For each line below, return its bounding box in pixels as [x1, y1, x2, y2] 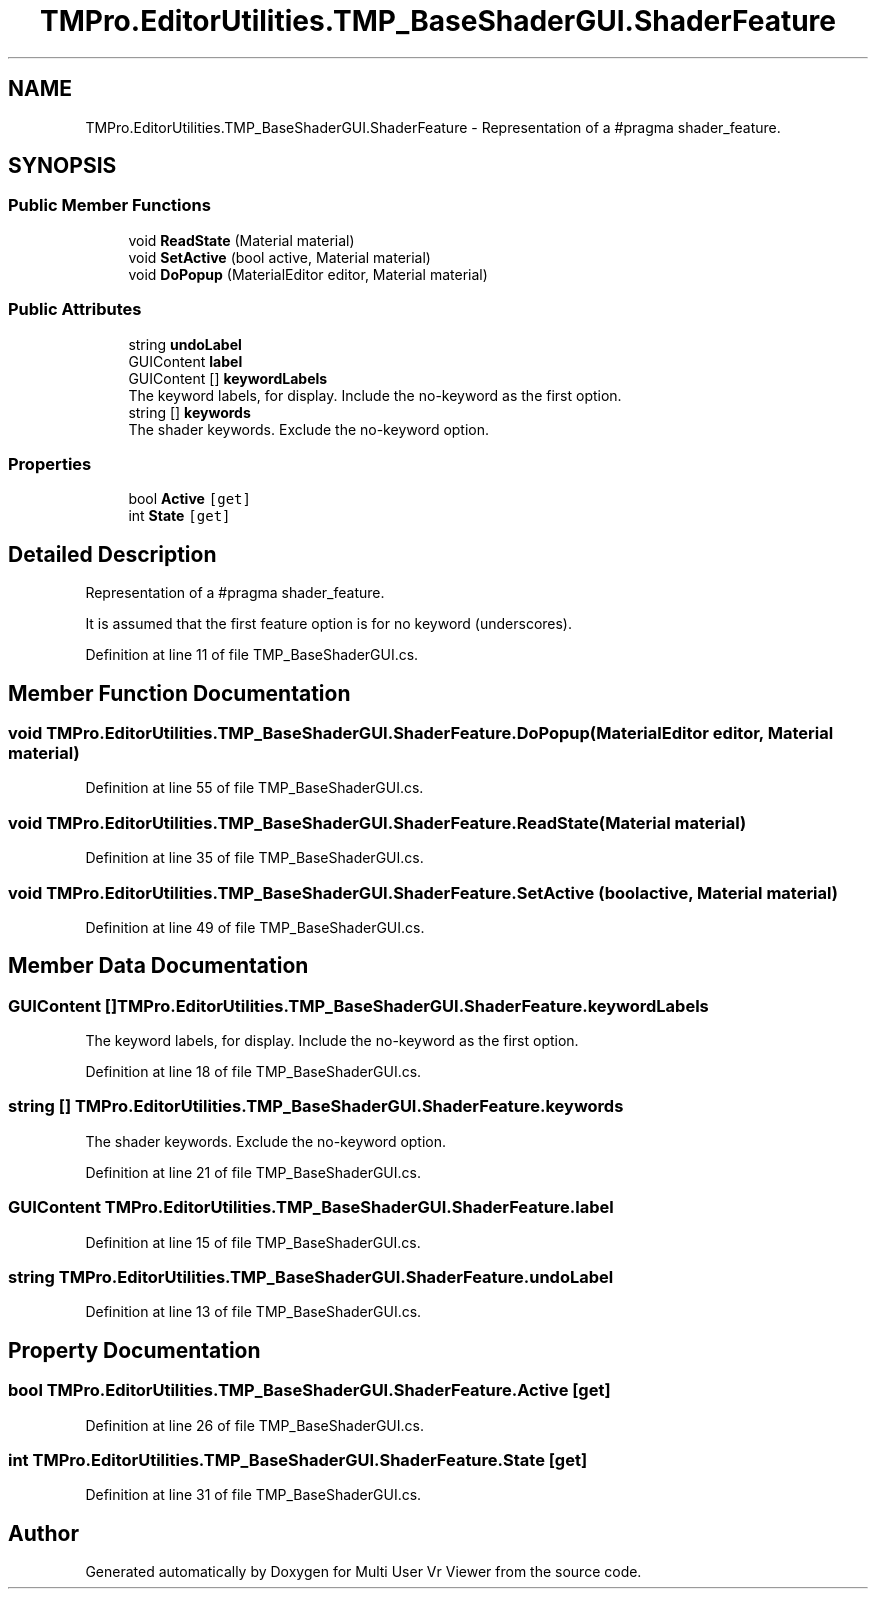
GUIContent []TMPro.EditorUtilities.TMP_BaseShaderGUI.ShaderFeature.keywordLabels [8, 995, 709, 1016]
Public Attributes [8, 299, 142, 320]
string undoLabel [128, 335, 242, 353]
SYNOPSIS [8, 153, 117, 179]
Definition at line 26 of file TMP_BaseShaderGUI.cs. [85, 1416, 424, 1434]
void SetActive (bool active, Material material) [128, 248, 431, 266]
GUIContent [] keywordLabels [128, 369, 328, 387]
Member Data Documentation [8, 953, 309, 979]
